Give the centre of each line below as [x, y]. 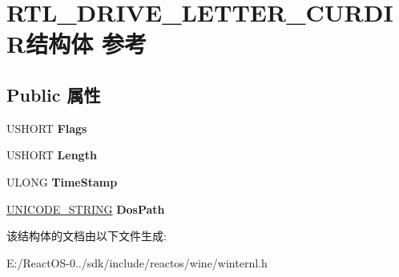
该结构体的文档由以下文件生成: [87, 236]
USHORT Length [52, 155]
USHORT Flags [47, 128]
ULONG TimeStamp [62, 181]
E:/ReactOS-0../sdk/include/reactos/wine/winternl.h [137, 262]
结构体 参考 [86, 44]
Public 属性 [54, 94]
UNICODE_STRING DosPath [86, 209]
